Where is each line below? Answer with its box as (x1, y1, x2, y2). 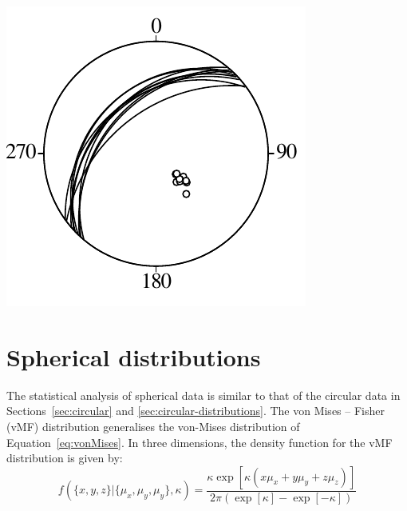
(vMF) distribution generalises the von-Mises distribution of (6, 417, 300, 434)
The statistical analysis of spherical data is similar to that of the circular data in (6, 386, 401, 403)
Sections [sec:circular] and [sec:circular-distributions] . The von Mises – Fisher (6, 402, 385, 419)
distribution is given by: (6, 449, 123, 466)
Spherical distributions (6, 340, 261, 373)
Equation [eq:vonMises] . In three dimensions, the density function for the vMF (6, 433, 393, 450)
